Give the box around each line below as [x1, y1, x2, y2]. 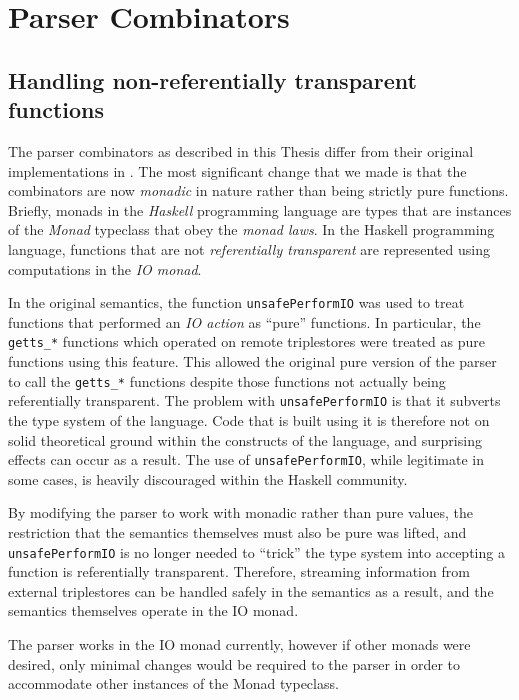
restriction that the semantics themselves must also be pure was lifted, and [8, 521, 467, 542]
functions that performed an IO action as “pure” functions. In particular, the [8, 311, 481, 332]
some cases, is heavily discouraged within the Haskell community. [8, 468, 408, 489]
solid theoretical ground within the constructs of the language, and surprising [8, 429, 482, 450]
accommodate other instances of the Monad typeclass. [8, 673, 339, 694]
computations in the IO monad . [8, 258, 202, 279]
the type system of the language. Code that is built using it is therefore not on [8, 409, 490, 430]
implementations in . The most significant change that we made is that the [8, 160, 467, 181]
